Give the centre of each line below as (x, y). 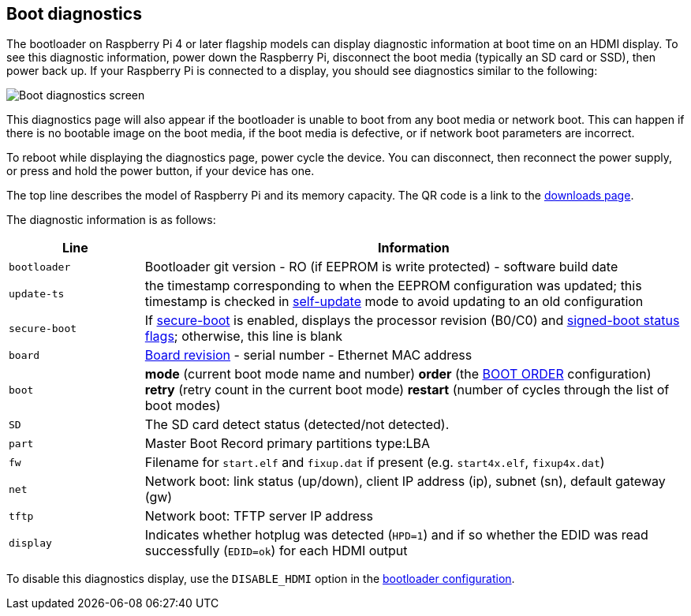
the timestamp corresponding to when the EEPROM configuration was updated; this (393, 286)
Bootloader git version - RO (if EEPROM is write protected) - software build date (381, 267)
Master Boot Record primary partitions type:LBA (288, 444)
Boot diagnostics (74, 14)
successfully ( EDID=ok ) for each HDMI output (276, 551)
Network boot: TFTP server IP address (259, 516)
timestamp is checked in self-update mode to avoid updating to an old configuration (394, 302)
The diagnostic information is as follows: (111, 220)
